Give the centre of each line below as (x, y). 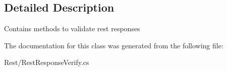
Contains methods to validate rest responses (72, 28)
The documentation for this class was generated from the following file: (114, 45)
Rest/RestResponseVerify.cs (47, 62)
